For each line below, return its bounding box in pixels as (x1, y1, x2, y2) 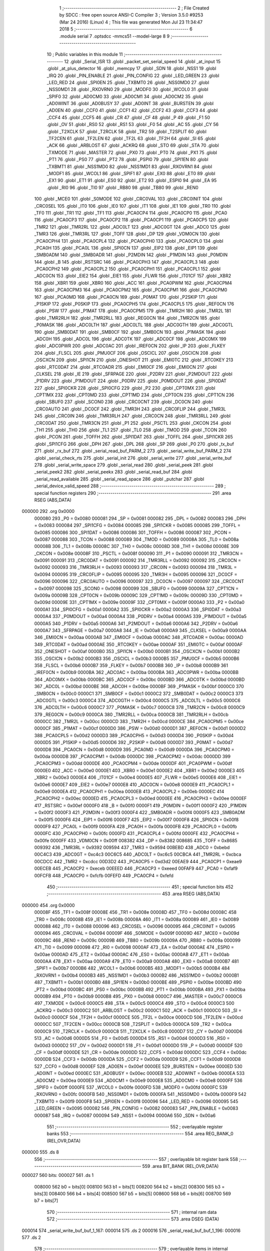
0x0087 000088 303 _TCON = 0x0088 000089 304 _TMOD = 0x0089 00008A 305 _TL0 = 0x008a (34, 536, 239, 542)
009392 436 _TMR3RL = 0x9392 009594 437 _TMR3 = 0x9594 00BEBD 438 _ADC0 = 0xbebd (34, 845, 230, 851)
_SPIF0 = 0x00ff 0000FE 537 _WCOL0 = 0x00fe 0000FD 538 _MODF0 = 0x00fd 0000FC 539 (34, 1084, 227, 1090)
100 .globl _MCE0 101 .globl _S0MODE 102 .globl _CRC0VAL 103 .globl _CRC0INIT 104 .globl (34, 196, 222, 202)
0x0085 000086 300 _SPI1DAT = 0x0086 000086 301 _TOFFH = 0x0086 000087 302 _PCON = (34, 529, 231, 535)
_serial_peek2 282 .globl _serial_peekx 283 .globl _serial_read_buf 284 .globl (34, 469, 192, 475)
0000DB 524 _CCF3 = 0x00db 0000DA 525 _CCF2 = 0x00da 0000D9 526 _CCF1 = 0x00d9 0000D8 (34, 1056, 241, 1062)
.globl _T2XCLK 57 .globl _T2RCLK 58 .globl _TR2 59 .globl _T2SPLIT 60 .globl (46, 128, 207, 135)
